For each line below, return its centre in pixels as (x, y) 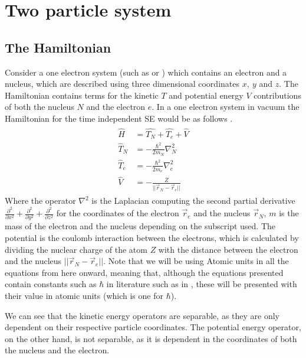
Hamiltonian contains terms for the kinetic (82, 95)
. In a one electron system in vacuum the (226, 107)
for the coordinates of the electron (118, 213)
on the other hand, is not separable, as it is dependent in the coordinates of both (151, 338)
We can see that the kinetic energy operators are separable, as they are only (142, 315)
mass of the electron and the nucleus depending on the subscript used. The (140, 226)
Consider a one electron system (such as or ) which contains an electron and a (146, 72)
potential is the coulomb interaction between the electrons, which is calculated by (152, 238)
